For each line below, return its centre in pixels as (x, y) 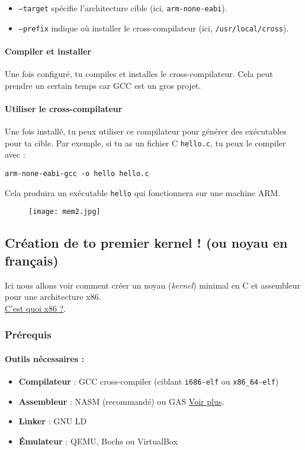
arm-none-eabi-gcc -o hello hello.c (77, 173)
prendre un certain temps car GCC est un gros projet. (103, 85)
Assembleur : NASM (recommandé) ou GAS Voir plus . (121, 401)
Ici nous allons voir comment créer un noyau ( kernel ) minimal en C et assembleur (153, 285)
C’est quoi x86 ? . (36, 308)
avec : (15, 154)
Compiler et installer (48, 51)
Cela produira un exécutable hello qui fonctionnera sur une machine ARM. (143, 192)
